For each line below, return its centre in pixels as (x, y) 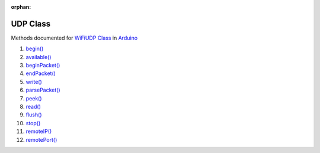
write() (34, 82)
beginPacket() (43, 66)
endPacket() (41, 73)
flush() (34, 115)
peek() (34, 98)
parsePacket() (43, 90)
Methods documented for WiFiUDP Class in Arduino (74, 38)
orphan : (21, 7)
